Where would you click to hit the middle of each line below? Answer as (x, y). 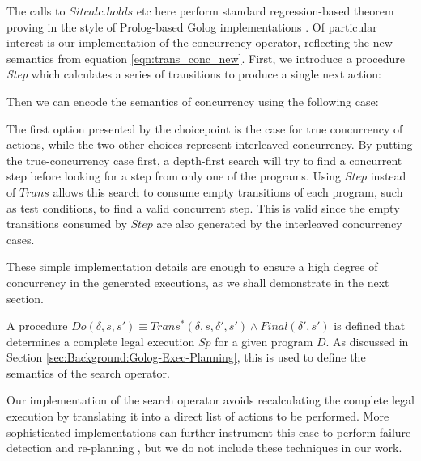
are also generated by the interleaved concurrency (279, 224)
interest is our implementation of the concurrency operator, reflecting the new (200, 42)
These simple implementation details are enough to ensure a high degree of (192, 266)
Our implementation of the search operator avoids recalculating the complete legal (210, 400)
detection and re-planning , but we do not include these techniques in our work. (204, 448)
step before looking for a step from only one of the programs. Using (174, 176)
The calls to (36, 11)
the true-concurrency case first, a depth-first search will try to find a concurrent (204, 160)
